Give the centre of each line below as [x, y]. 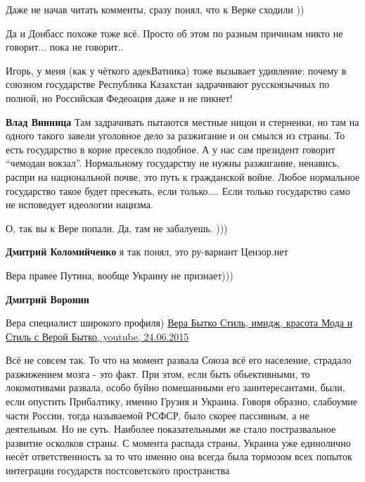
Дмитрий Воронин [47, 299]
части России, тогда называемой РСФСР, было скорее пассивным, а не [158, 415]
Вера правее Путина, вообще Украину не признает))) [120, 275]
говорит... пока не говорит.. [65, 47]
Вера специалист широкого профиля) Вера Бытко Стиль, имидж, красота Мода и [179, 323]
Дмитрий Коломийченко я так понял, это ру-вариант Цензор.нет [147, 252]
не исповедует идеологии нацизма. [79, 204]
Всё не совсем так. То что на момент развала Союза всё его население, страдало [179, 360]
